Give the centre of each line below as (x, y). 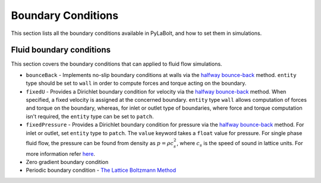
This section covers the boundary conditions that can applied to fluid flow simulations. (117, 64)
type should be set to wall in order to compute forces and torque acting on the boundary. (136, 84)
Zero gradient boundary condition (67, 162)
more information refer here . (60, 153)
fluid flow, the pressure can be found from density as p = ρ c (100, 143)
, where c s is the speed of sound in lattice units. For (240, 144)
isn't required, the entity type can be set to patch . (90, 116)
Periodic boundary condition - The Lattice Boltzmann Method (101, 170)
